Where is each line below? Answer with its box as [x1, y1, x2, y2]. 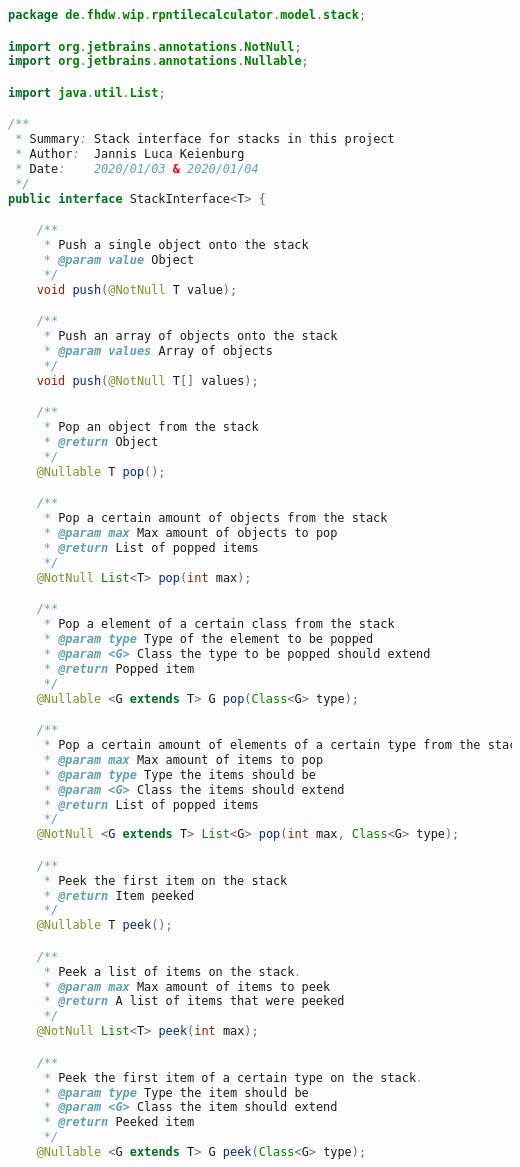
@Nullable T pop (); [36, 464, 166, 479]
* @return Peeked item [43, 1115, 195, 1130]
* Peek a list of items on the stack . [43, 964, 302, 979]
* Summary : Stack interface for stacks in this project [15, 132, 395, 147]
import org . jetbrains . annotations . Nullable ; [8, 54, 309, 69]
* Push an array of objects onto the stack [43, 329, 338, 344]
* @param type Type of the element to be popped [43, 632, 374, 647]
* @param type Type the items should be [43, 767, 316, 782]
